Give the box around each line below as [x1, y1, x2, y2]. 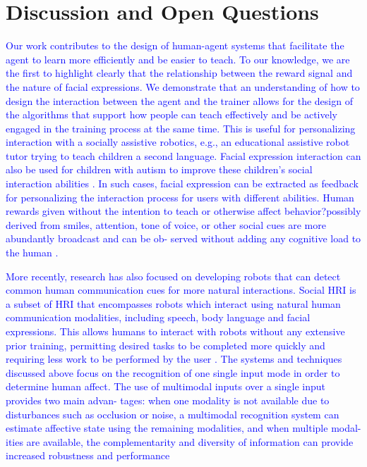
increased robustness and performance [6, 448, 170, 463]
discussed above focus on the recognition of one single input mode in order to [6, 365, 340, 380]
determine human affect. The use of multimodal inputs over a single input [6, 379, 325, 394]
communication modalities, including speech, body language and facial [6, 310, 311, 325]
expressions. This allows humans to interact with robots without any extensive [6, 324, 345, 338]
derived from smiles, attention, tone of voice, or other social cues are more [6, 217, 326, 232]
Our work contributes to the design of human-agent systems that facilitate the [6, 38, 344, 53]
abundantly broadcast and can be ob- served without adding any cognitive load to [6, 231, 361, 246]
